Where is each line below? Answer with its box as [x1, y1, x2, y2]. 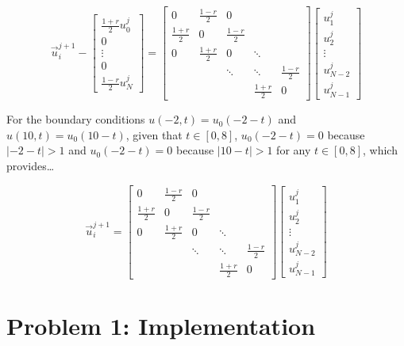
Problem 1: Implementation [6, 310, 316, 342]
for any [276, 142, 311, 158]
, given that [125, 126, 183, 143]
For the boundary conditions [6, 111, 145, 127]
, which [363, 142, 398, 158]
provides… [6, 158, 55, 174]
